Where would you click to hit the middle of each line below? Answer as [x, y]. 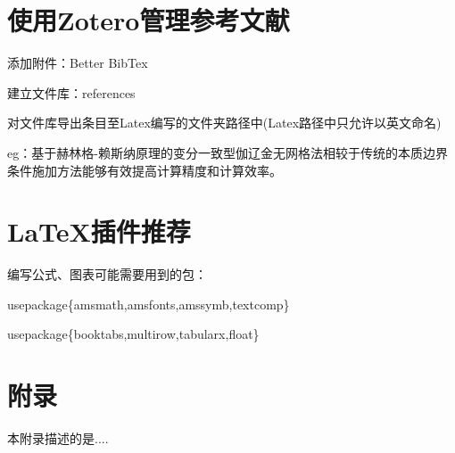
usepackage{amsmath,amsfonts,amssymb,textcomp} [149, 304]
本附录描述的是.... [58, 438]
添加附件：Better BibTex [78, 63]
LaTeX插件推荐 [99, 231]
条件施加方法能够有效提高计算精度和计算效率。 [145, 170]
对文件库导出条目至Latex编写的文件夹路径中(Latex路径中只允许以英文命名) [224, 123]
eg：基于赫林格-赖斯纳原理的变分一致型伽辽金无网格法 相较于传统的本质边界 [227, 152]
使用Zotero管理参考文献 [149, 20]
